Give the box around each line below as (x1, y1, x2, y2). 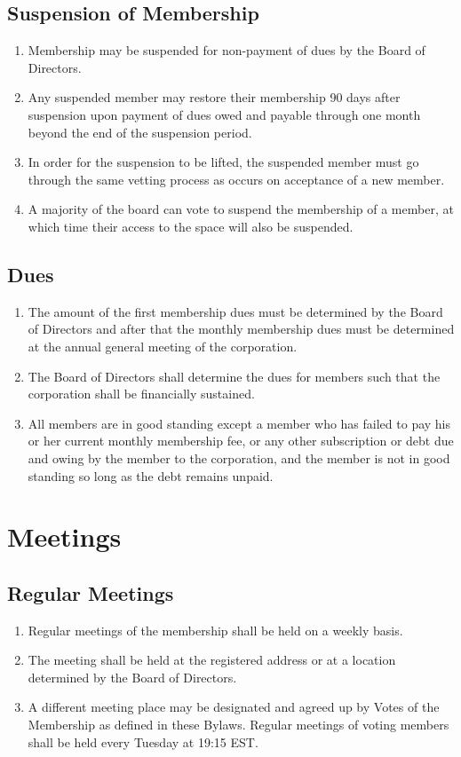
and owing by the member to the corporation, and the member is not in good (28, 448, 450, 467)
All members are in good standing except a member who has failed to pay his (28, 414, 451, 432)
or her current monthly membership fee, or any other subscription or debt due (28, 431, 454, 450)
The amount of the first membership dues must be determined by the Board (28, 302, 443, 320)
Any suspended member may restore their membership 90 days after (28, 88, 401, 106)
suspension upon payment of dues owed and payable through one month (28, 105, 421, 123)
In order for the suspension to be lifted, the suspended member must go (28, 153, 419, 171)
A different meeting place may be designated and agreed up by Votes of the (28, 698, 440, 716)
